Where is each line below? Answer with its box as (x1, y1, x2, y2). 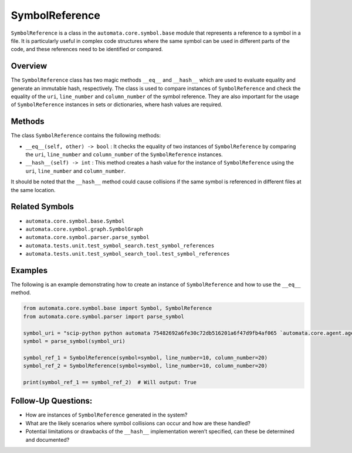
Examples (11, 265, 48, 276)
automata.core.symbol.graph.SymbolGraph (25, 226, 144, 232)
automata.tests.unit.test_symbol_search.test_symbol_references (25, 242, 215, 249)
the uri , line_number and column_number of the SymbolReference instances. (25, 151, 223, 158)
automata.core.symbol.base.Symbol (25, 217, 125, 224)
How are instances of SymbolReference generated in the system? (25, 411, 188, 418)
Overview (11, 61, 48, 71)
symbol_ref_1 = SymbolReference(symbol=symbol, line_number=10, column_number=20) (23, 354, 268, 361)
